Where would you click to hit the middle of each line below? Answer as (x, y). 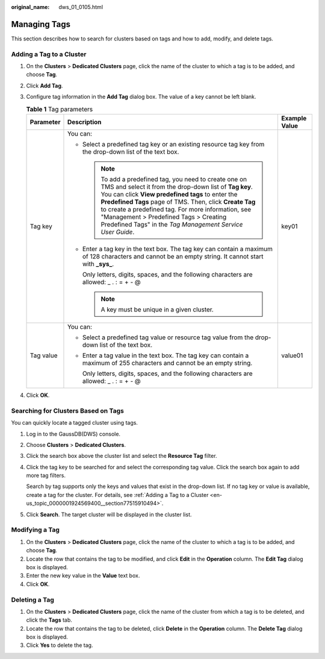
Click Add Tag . (45, 86)
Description (84, 122)
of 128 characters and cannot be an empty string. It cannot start (173, 256)
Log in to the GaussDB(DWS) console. (73, 434)
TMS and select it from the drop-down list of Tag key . (177, 187)
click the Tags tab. (49, 620)
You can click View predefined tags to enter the (169, 194)
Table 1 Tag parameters (60, 109)
